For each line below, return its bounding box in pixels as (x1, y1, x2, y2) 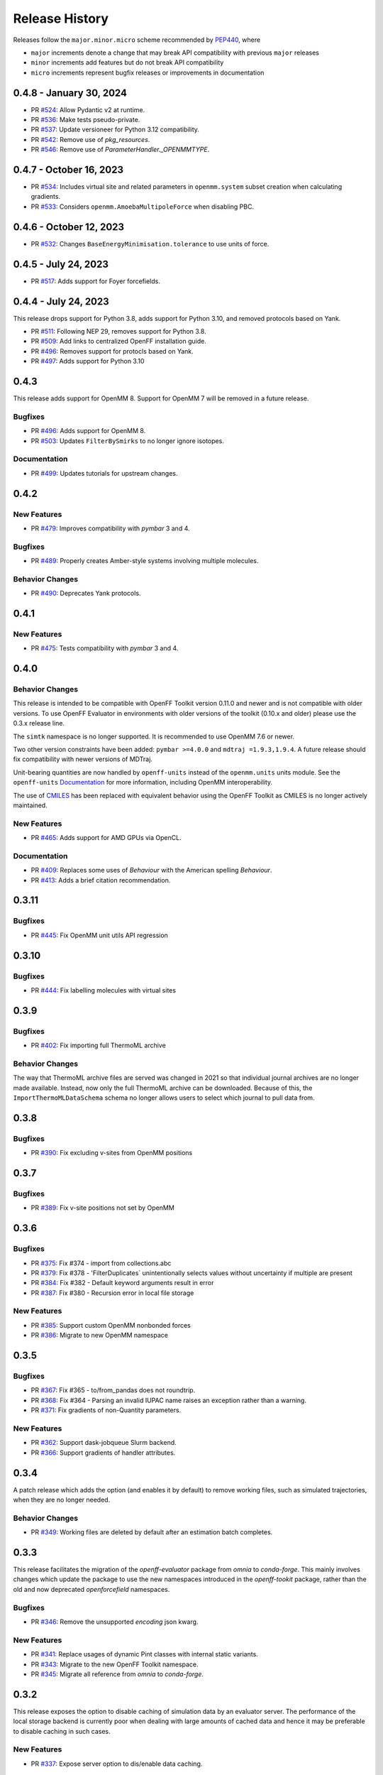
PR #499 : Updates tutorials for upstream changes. (30, 469, 178, 477)
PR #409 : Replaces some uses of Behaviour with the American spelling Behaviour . (30, 866, 272, 875)
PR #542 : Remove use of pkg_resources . (30, 135, 150, 143)
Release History (13, 11, 109, 26)
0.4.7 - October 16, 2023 (13, 164, 124, 175)
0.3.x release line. (13, 719, 65, 728)
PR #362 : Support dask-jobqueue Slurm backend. (30, 1438, 177, 1447)
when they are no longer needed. (13, 1495, 111, 1504)
